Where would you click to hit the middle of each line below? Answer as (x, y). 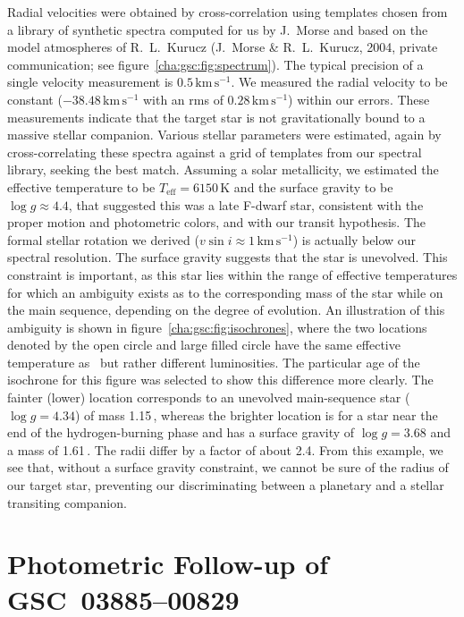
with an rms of (183, 99)
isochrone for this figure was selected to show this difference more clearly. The (220, 380)
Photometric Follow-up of (168, 564)
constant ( (35, 99)
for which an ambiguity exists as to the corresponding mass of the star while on (225, 292)
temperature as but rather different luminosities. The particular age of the (214, 362)
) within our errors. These (359, 99)
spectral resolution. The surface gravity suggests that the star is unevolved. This (228, 257)
